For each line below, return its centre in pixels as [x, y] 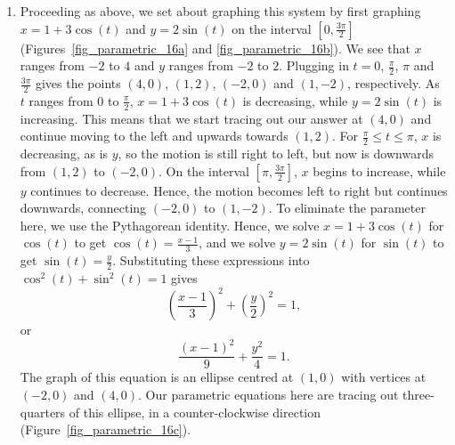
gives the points [78, 83]
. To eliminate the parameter [347, 208]
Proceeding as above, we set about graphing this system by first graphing [220, 11]
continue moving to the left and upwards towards [154, 136]
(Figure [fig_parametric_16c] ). [106, 429]
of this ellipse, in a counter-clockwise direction [195, 412]
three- [418, 394]
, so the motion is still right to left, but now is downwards [276, 154]
